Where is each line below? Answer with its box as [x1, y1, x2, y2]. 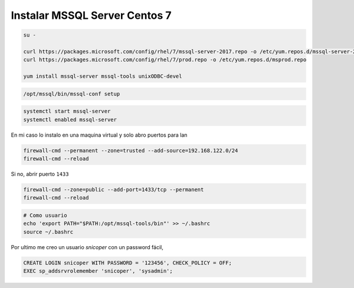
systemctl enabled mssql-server [23, 116, 117, 123]
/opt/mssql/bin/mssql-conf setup [23, 90, 120, 97]
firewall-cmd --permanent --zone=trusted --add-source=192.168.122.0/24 [23, 147, 238, 154]
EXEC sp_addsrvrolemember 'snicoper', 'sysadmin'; [23, 268, 173, 274]
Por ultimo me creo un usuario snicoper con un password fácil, [11, 243, 163, 250]
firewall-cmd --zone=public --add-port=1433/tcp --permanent [23, 186, 204, 193]
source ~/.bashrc [23, 229, 74, 235]
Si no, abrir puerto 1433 [11, 170, 69, 177]
